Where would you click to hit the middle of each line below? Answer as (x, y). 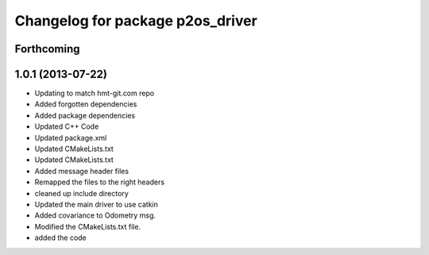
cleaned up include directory (81, 193)
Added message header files (82, 171)
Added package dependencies (85, 115)
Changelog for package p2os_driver (136, 21)
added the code (60, 238)
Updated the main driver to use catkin (97, 204)
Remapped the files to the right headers (100, 182)
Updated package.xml (71, 137)
